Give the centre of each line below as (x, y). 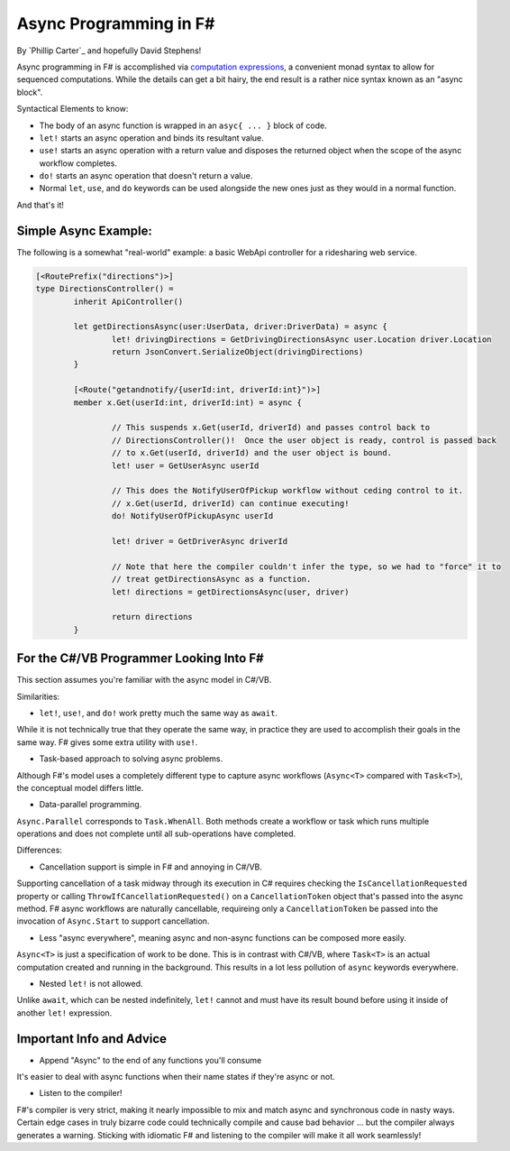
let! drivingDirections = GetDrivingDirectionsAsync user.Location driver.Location (301, 339)
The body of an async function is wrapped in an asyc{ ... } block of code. (183, 125)
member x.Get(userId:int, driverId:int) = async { (187, 402)
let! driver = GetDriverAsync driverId (200, 541)
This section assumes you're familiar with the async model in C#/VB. (144, 680)
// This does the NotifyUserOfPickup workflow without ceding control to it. (287, 491)
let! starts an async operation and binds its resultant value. (152, 138)
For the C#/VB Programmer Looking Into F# (141, 658)
